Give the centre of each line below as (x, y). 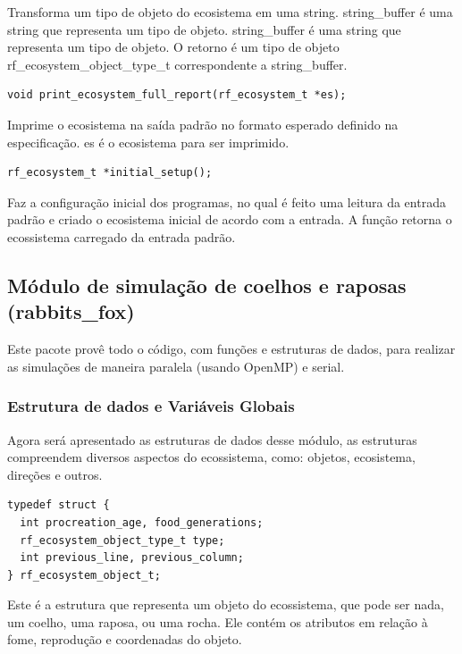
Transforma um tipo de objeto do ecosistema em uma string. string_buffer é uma (230, 12)
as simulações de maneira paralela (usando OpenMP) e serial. (176, 366)
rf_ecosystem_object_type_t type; (122, 540)
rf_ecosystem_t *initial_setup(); (110, 173)
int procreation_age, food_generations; (142, 522)
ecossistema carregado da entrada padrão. (122, 236)
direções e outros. (55, 474)
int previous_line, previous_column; (132, 558)
